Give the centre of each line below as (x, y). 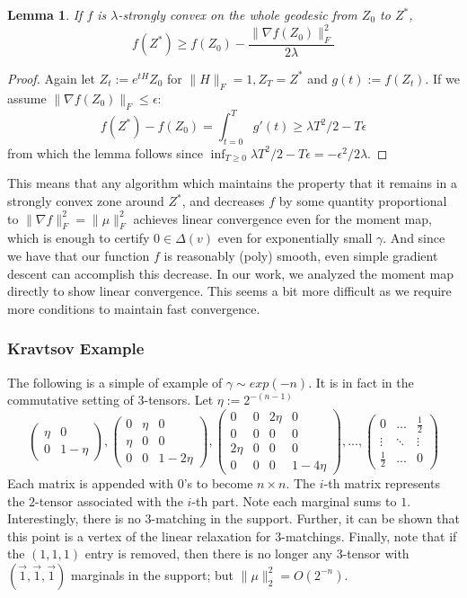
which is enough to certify (79, 238)
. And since (414, 238)
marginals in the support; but (152, 574)
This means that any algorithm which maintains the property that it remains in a (232, 183)
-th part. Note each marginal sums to (294, 500)
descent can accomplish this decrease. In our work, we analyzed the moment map (230, 273)
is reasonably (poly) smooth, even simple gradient (301, 255)
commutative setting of (70, 400)
